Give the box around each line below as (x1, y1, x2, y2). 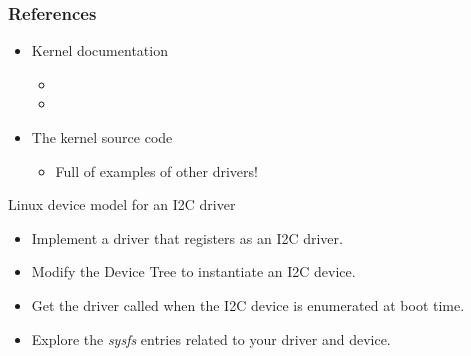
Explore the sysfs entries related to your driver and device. (31, 328, 391, 349)
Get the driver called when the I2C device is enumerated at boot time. (31, 294, 465, 315)
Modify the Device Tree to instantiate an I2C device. (31, 261, 356, 282)
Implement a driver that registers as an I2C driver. (31, 227, 343, 248)
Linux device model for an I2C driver (8, 194, 236, 215)
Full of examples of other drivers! (55, 160, 258, 181)
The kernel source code (31, 127, 173, 147)
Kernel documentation (31, 40, 168, 61)
